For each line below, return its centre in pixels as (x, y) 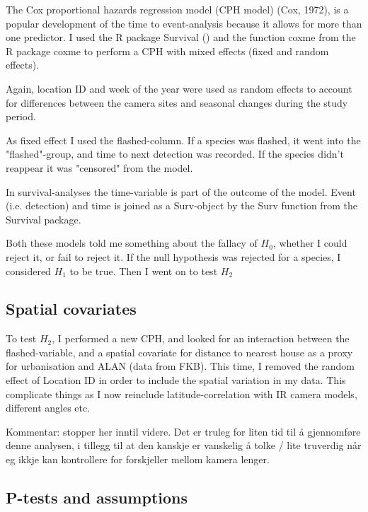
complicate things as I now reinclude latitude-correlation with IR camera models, (182, 394)
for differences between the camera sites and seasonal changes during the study (177, 102)
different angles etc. (48, 408)
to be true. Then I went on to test (144, 270)
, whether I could (310, 243)
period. (21, 116)
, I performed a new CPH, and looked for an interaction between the (201, 338)
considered (28, 270)
